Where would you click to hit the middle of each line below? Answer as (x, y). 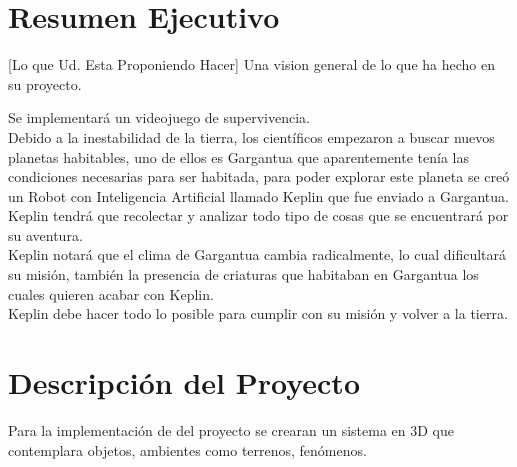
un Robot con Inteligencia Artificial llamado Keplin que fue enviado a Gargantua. (258, 195)
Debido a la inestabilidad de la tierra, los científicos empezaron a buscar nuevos (251, 136)
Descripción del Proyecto (184, 382)
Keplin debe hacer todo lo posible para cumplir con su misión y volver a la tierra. (258, 313)
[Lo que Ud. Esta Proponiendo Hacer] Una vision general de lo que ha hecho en (251, 64)
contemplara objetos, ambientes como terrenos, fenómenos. (187, 449)
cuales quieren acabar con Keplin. (111, 293)
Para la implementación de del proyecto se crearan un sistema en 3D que (231, 429)
